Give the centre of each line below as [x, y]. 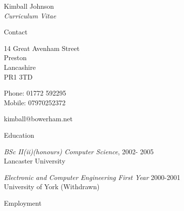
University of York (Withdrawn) [52, 187]
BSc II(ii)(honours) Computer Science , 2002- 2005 [79, 151]
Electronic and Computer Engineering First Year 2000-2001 [92, 177]
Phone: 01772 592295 [35, 93]
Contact [16, 32]
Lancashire [20, 67]
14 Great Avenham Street [42, 48]
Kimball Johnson [29, 6]
